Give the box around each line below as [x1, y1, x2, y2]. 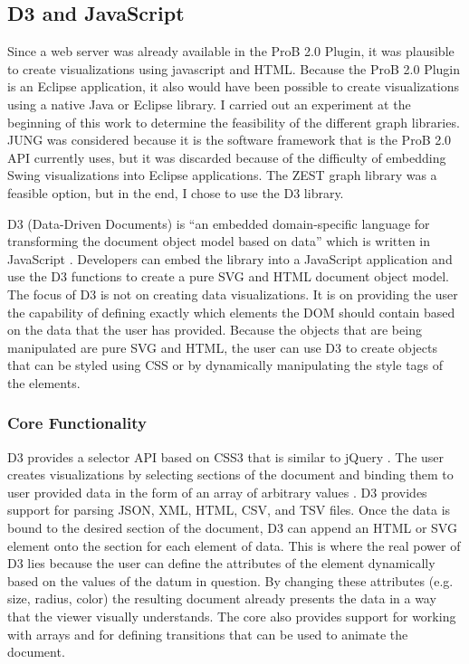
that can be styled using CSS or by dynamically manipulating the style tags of [7, 356, 444, 375]
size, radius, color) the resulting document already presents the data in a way [7, 589, 436, 608]
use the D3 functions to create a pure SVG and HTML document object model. [7, 267, 449, 286]
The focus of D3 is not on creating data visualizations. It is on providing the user [7, 284, 458, 303]
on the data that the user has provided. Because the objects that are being [7, 320, 422, 339]
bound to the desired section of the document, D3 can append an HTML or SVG [7, 518, 457, 537]
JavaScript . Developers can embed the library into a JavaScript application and [7, 249, 453, 268]
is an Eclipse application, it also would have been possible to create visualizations [7, 77, 459, 96]
